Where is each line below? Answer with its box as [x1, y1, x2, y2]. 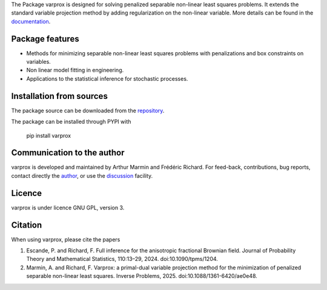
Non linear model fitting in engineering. [26, 67, 124, 74]
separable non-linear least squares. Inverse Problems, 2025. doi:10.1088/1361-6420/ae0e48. [26, 272, 257, 280]
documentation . [11, 18, 51, 25]
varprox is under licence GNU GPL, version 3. [11, 204, 125, 211]
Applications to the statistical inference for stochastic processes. [26, 75, 188, 82]
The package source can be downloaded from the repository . [11, 107, 165, 114]
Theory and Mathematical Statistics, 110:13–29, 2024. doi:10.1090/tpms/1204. [26, 255, 218, 263]
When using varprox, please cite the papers [11, 235, 121, 243]
